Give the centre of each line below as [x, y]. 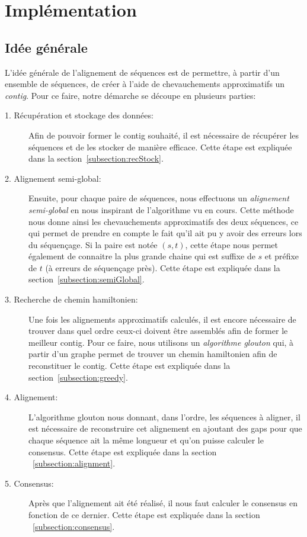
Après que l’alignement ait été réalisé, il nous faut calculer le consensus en [163, 503]
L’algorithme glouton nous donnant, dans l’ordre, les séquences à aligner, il [164, 417]
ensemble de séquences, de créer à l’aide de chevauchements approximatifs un [145, 84]
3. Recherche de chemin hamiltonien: [71, 299]
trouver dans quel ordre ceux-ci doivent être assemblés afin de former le [158, 331]
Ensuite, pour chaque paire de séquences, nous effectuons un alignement [159, 198]
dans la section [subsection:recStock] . [96, 158]
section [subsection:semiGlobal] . [87, 279]
